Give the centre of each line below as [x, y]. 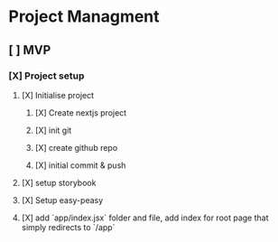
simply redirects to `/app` [68, 227]
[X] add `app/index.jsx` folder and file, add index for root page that [145, 218]
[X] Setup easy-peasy [62, 200]
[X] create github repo [76, 147]
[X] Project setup [46, 76]
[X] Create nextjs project [81, 112]
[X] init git [53, 130]
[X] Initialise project [58, 95]
